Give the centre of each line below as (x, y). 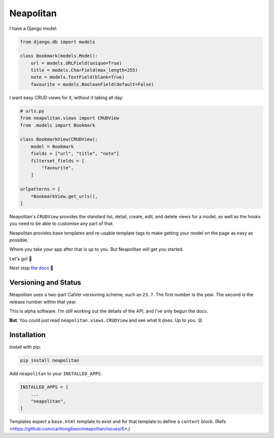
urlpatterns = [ (40, 189)
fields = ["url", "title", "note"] (75, 154)
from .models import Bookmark (58, 125)
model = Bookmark (52, 146)
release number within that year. (43, 301)
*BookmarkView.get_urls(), (64, 196)
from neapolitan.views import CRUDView (70, 118)
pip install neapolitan (50, 361)
